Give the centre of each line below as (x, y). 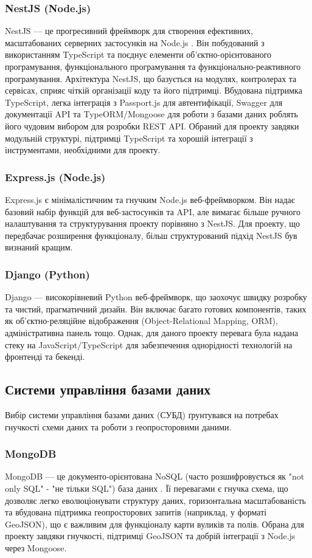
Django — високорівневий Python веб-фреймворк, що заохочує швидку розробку (156, 297)
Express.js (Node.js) (55, 177)
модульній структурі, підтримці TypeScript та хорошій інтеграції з (129, 138)
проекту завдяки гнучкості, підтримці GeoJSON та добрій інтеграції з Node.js (150, 536)
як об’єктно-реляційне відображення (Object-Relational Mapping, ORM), (141, 321)
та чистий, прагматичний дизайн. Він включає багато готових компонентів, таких (156, 308)
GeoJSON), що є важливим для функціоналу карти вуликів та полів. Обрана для (154, 524)
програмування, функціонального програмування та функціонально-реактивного (153, 66)
